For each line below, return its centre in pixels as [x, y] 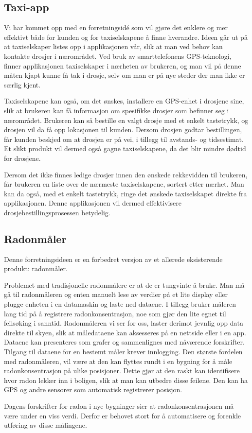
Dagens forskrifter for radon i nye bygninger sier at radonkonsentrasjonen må [119, 406]
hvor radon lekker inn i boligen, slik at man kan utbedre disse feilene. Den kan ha [126, 380]
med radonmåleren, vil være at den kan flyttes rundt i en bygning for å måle [118, 361]
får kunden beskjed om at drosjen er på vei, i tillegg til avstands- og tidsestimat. [124, 139]
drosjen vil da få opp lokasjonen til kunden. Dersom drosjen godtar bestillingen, [123, 130]
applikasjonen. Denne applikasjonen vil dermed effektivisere [93, 203]
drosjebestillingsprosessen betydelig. [57, 212]
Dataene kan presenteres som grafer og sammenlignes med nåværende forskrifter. [124, 342]
